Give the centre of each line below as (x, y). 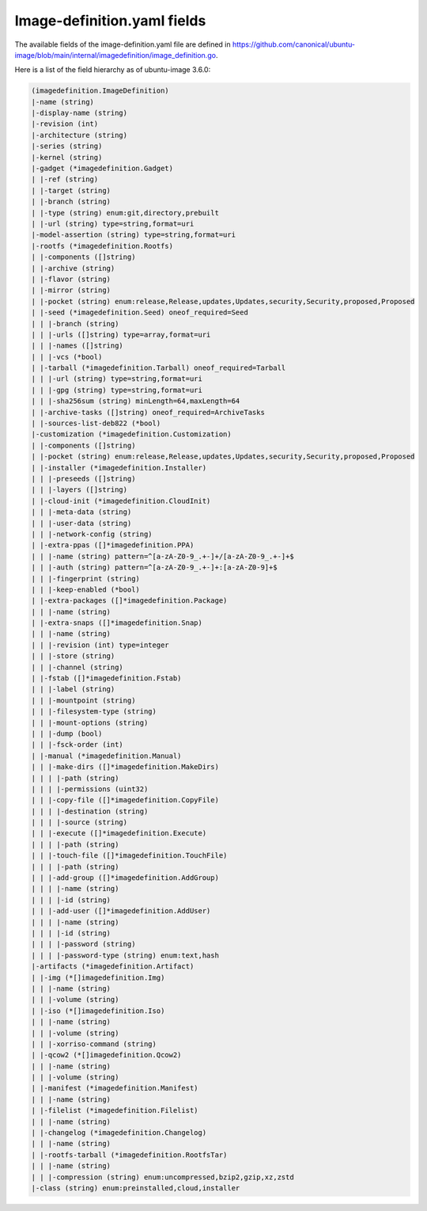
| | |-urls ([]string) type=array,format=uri (121, 334)
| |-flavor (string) (71, 279)
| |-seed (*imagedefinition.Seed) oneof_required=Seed (140, 312)
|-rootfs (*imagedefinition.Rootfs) (102, 246)
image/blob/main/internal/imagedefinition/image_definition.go (115, 55)
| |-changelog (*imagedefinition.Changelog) (119, 1133)
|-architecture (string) (79, 135)
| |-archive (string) (73, 268)
